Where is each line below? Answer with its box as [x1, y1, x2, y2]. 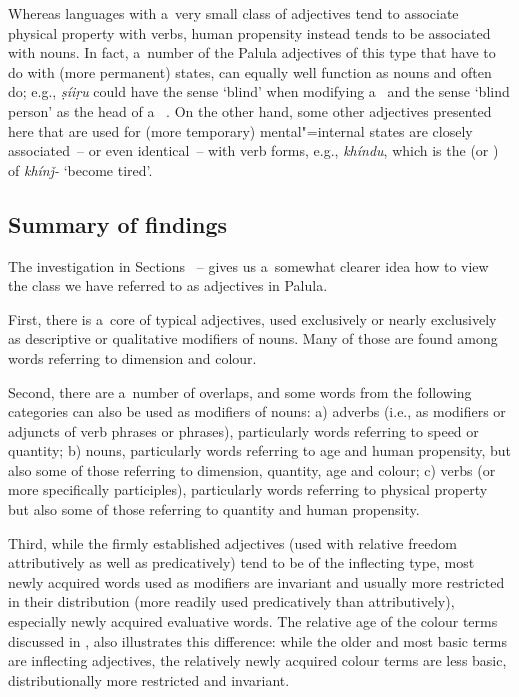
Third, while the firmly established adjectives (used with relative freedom [8, 532, 457, 553]
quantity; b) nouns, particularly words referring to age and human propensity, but [8, 440, 512, 461]
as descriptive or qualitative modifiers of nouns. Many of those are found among [8, 328, 498, 349]
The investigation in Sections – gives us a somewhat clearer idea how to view [8, 255, 489, 276]
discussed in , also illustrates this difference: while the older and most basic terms [8, 630, 508, 651]
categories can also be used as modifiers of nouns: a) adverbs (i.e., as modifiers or [8, 401, 506, 422]
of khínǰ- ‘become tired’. [8, 159, 153, 180]
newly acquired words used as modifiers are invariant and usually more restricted [8, 571, 505, 592]
